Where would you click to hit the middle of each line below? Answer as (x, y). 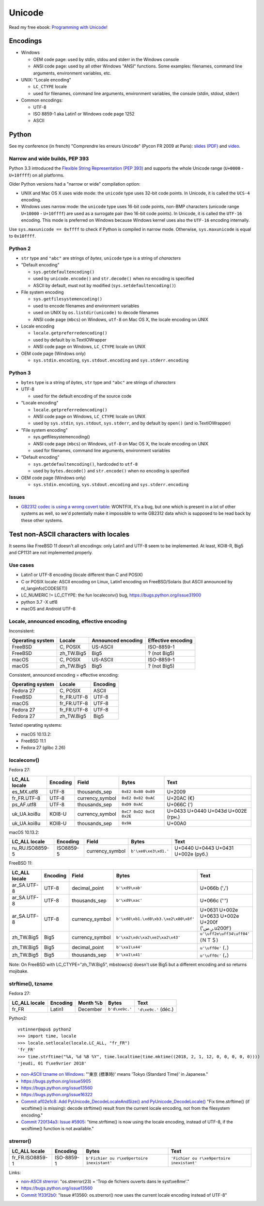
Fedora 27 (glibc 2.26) (43, 748)
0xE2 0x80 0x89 (138, 792)
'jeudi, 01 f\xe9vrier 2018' (52, 1063)
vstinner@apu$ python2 (45, 1029)
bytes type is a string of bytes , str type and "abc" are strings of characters (98, 383)
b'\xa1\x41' (130, 955)
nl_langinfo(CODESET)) (44, 589)
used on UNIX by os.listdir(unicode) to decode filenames (96, 313)
